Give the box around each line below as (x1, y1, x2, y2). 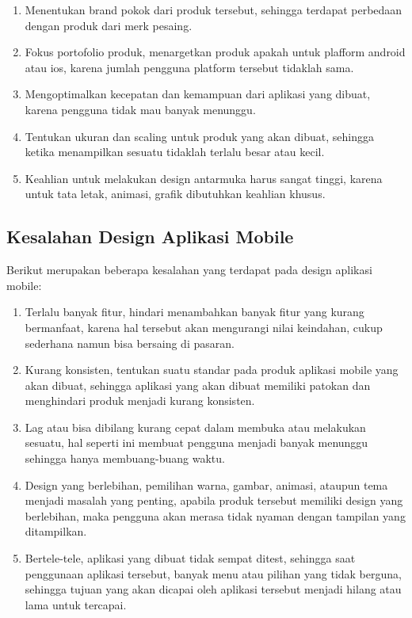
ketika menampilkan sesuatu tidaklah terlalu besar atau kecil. (25, 143, 325, 160)
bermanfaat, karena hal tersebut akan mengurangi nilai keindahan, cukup (25, 319, 383, 335)
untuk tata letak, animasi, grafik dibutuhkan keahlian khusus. (25, 185, 326, 202)
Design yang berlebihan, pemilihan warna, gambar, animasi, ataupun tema (25, 476, 388, 493)
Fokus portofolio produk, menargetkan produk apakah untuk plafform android (25, 44, 406, 60)
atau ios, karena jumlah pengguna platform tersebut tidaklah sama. (25, 59, 354, 75)
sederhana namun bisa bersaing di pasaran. (25, 334, 235, 351)
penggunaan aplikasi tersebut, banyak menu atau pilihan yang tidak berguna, (25, 565, 402, 582)
